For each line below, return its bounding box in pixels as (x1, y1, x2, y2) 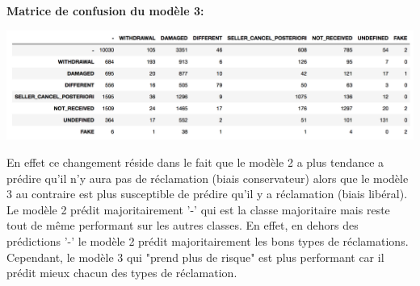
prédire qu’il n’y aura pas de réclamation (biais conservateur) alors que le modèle (6, 169, 409, 186)
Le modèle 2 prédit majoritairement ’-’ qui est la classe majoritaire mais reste (6, 201, 390, 218)
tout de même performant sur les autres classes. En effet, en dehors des (6, 217, 359, 234)
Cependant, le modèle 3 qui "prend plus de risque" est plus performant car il (6, 248, 384, 265)
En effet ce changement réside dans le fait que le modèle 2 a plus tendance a (6, 154, 384, 171)
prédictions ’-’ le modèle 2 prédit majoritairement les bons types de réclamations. (6, 233, 409, 249)
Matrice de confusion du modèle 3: (6, 2, 204, 19)
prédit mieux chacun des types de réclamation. (6, 264, 237, 281)
